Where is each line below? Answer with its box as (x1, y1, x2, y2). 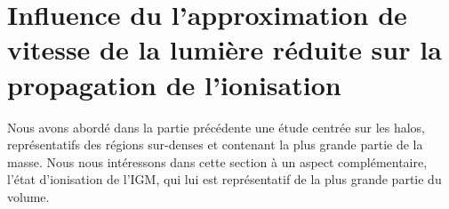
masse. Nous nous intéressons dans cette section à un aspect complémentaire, (7, 152, 428, 171)
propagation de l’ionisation (7, 66, 341, 102)
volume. (7, 187, 50, 205)
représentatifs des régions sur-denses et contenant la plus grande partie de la (7, 135, 423, 154)
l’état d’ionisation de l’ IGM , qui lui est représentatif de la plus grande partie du (7, 170, 442, 189)
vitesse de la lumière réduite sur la (7, 31, 442, 68)
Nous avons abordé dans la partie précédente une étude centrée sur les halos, (7, 117, 426, 136)
